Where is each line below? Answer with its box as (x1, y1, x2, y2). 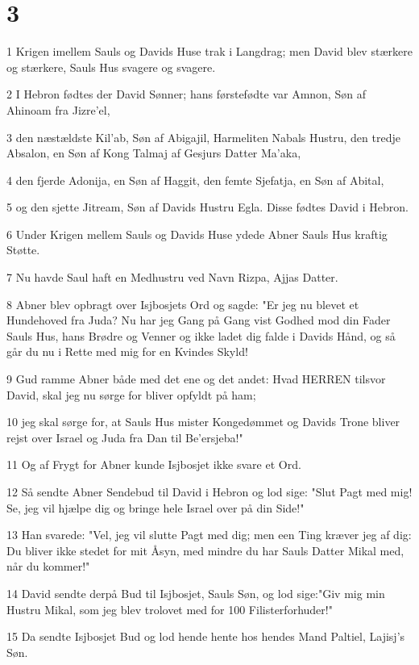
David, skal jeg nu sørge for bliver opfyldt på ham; (6, 386, 256, 403)
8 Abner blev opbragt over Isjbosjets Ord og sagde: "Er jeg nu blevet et (6, 295, 359, 312)
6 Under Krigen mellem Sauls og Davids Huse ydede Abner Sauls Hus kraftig (6, 225, 388, 242)
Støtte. (6, 241, 40, 258)
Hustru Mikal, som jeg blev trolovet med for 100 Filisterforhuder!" (6, 600, 333, 617)
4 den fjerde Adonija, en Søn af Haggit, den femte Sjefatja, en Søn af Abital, (6, 171, 384, 188)
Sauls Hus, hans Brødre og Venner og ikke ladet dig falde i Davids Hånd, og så (6, 327, 396, 344)
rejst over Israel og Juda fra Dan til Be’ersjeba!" (6, 429, 243, 445)
